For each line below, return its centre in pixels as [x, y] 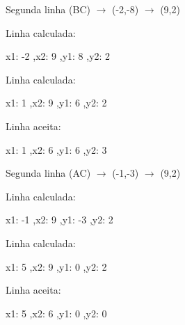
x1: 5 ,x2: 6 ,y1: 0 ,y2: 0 [56, 313]
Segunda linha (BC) [48, 9]
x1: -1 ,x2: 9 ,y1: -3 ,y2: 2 [59, 220]
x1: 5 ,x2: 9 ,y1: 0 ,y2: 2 [56, 266]
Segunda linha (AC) [48, 173]
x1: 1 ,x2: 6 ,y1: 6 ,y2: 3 [56, 149]
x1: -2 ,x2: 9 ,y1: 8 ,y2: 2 [58, 56]
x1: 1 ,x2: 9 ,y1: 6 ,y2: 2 [56, 103]
